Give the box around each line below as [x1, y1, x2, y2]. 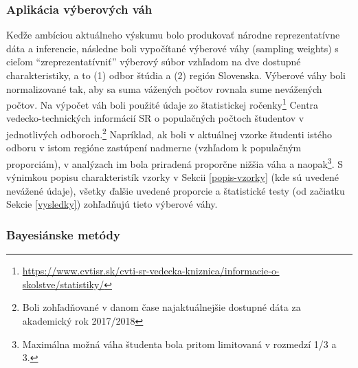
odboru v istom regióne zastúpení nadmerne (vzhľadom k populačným [6, 140, 302, 155]
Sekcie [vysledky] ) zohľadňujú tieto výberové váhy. [6, 197, 218, 211]
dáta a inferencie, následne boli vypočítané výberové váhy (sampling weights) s [6, 41, 339, 55]
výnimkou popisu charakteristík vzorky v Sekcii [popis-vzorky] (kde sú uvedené [6, 170, 339, 184]
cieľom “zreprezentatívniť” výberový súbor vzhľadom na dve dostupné [6, 54, 301, 69]
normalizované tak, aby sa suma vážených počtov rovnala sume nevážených [6, 81, 322, 96]
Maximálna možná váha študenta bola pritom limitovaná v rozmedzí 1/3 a [22, 336, 337, 351]
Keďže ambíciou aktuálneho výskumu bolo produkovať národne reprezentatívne [6, 28, 340, 42]
